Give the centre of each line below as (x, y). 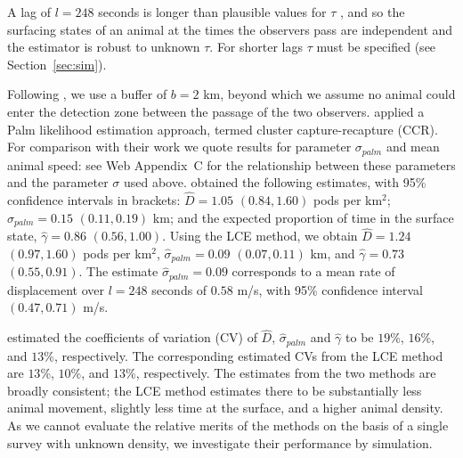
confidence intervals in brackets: (94, 200)
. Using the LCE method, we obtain (260, 236)
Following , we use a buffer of (87, 94)
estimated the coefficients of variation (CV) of (132, 337)
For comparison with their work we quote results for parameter (179, 147)
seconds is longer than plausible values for (212, 12)
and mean (413, 147)
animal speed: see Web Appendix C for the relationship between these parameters (231, 164)
